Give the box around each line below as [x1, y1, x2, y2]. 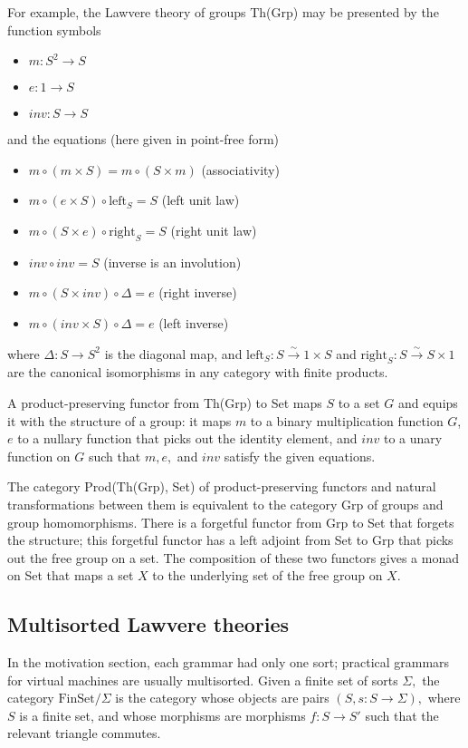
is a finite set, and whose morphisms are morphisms [19, 705, 306, 724]
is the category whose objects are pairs [115, 688, 330, 707]
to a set [338, 393, 380, 412]
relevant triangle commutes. [7, 724, 161, 743]
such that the [365, 705, 439, 724]
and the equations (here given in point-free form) [7, 130, 280, 149]
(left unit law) [161, 190, 240, 209]
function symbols [7, 20, 101, 39]
